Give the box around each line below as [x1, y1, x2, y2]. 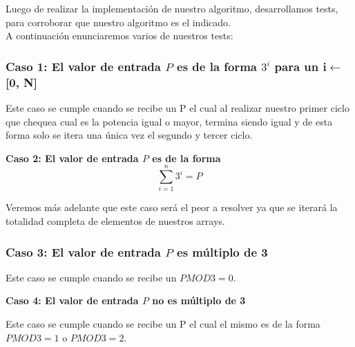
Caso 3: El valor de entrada [6, 243, 161, 260]
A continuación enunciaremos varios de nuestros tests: [6, 28, 233, 43]
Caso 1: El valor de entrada [6, 57, 161, 75]
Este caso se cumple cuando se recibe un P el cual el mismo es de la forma [6, 317, 320, 331]
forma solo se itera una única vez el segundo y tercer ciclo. [6, 128, 253, 142]
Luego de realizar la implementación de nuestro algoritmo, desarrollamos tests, [6, 1, 338, 15]
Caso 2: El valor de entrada [6, 150, 139, 165]
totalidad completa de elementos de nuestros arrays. [6, 214, 225, 228]
